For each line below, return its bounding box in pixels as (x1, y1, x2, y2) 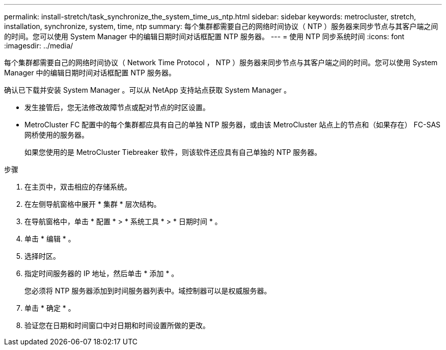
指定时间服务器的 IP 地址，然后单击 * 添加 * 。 (24, 269, 179, 278)
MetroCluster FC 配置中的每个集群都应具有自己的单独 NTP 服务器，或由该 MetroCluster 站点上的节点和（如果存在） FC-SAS (24, 120, 441, 129)
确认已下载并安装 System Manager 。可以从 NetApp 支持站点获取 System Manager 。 (4, 86, 291, 94)
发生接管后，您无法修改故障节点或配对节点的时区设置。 (24, 103, 210, 112)
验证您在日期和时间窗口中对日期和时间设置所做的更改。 (24, 321, 210, 330)
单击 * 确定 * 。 (24, 304, 75, 312)
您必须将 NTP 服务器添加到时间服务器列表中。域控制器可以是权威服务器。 (24, 286, 271, 295)
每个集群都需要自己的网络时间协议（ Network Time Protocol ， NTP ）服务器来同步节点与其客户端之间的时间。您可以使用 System (4, 58, 438, 67)
